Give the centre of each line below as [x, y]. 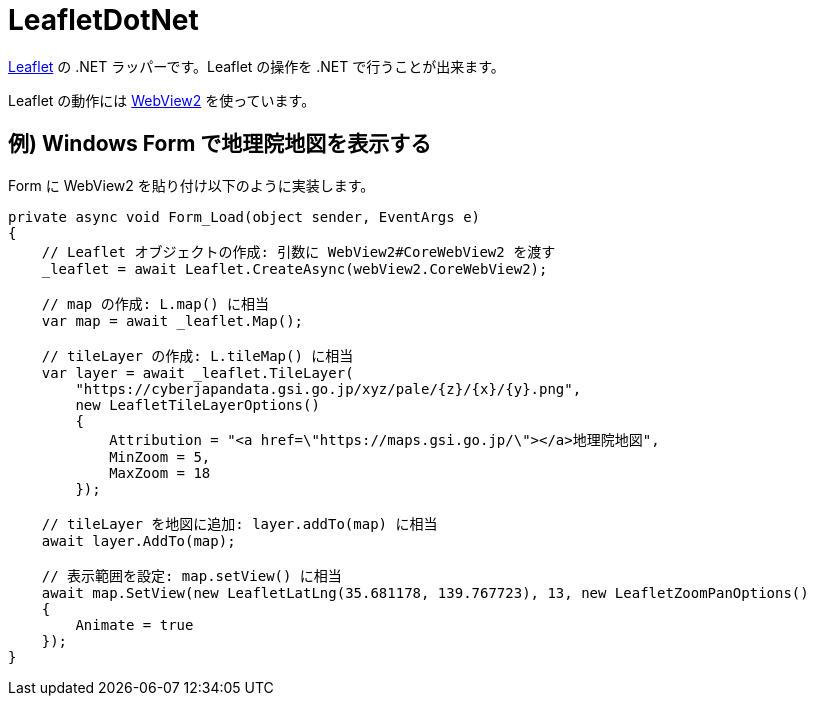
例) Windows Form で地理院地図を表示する [220, 144]
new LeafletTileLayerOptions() [197, 404]
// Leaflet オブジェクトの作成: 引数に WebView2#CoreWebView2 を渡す [298, 251]
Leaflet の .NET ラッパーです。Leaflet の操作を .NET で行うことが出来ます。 [256, 66]
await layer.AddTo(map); [138, 540]
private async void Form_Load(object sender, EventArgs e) [244, 216]
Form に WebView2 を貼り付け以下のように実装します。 [191, 185]
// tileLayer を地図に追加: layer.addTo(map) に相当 [239, 523]
